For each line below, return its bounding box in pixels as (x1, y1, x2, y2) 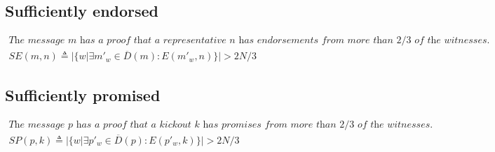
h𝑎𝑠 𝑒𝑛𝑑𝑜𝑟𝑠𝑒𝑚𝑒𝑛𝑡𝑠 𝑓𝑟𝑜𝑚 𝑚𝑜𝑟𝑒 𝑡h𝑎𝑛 (238, 36, 393, 46)
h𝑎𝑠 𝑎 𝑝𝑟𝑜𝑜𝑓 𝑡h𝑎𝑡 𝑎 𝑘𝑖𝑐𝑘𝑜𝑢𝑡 (76, 119, 191, 130)
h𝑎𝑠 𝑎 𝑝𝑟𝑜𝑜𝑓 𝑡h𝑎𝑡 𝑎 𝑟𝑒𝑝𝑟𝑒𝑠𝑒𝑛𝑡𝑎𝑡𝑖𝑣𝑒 (79, 36, 226, 46)
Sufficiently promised (5, 84, 161, 105)
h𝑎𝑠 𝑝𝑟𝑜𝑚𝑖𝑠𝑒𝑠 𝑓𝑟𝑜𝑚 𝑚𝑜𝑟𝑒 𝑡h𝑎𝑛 (203, 119, 337, 130)
